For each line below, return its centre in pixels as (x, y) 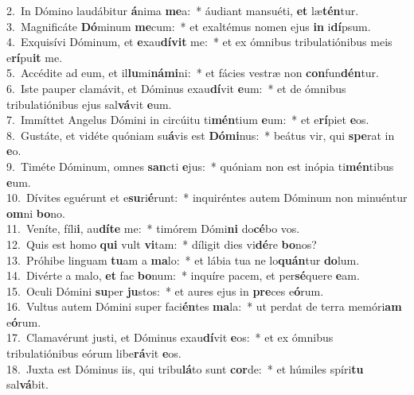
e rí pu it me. (35, 57)
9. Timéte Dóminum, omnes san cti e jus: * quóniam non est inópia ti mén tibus (200, 166)
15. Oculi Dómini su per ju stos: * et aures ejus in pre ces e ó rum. (165, 290)
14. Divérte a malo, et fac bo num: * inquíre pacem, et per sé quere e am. (183, 275)
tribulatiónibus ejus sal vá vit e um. (89, 104)
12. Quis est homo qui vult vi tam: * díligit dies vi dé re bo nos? (162, 244)
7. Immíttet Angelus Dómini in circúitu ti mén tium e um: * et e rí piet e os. (188, 120)
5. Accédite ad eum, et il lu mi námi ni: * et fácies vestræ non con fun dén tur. (193, 73)
